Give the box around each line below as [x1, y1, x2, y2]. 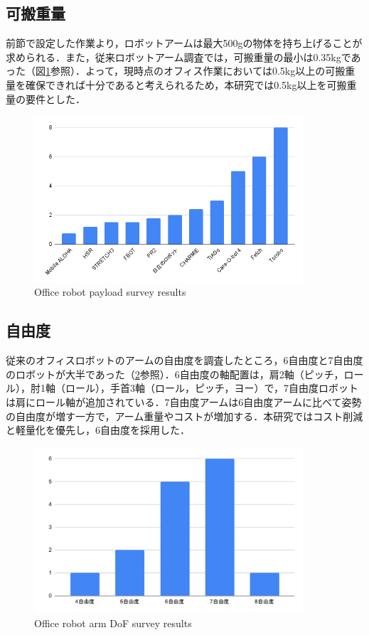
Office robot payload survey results [34, 284, 186, 299]
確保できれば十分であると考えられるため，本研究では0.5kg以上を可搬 [25, 77, 347, 92]
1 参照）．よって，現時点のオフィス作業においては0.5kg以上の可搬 [46, 63, 346, 78]
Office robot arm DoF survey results [34, 616, 192, 631]
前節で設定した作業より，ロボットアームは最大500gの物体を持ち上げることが [6, 36, 363, 50]
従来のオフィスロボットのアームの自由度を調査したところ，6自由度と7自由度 [6, 353, 363, 368]
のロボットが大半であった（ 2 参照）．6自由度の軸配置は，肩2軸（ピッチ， [6, 366, 344, 381]
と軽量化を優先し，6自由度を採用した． [6, 422, 190, 437]
